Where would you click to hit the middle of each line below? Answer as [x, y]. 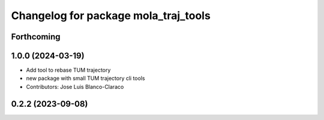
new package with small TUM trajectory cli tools [85, 78]
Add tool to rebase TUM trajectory [68, 70]
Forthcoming [36, 37]
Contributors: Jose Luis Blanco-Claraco [75, 87]
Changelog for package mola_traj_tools [111, 16]
